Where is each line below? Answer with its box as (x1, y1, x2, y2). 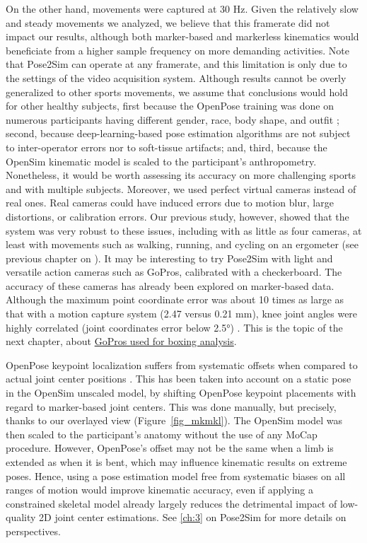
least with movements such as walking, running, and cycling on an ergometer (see (6, 237, 359, 252)
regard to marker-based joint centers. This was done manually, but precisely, (6, 399, 337, 414)
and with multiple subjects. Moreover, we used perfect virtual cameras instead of (6, 181, 356, 196)
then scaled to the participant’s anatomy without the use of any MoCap (6, 426, 318, 441)
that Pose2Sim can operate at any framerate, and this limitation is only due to (6, 57, 347, 71)
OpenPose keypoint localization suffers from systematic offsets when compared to (6, 357, 358, 372)
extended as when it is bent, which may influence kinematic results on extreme (6, 455, 347, 469)
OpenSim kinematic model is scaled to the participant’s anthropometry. (6, 153, 317, 168)
